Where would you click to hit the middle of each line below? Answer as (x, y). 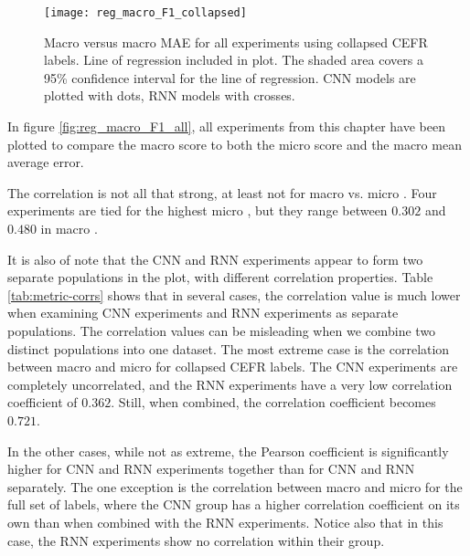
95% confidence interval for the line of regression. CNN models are (230, 77)
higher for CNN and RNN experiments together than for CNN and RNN (211, 469)
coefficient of (43, 402)
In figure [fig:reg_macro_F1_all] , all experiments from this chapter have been (226, 126)
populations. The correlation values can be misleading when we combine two (222, 330)
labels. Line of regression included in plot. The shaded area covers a (234, 60)
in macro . (69, 228)
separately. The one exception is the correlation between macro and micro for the (235, 486)
